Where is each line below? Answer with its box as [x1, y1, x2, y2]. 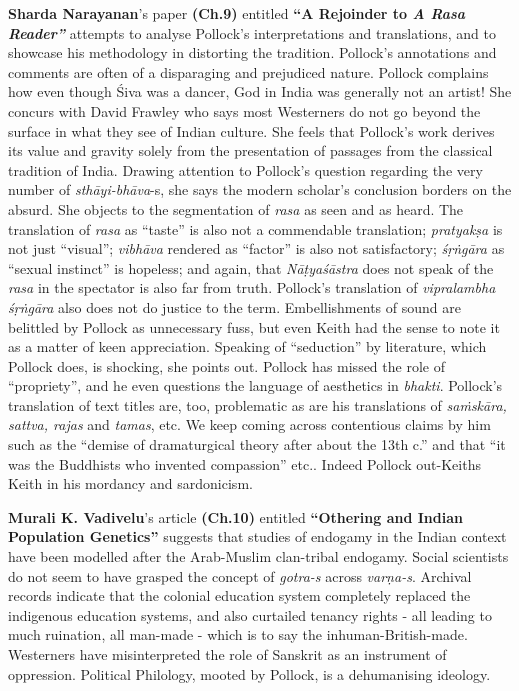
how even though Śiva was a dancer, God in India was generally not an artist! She [8, 81, 512, 102]
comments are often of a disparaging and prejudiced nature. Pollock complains [8, 61, 489, 82]
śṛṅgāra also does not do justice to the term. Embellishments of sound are [8, 296, 461, 317]
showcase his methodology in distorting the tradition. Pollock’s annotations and [8, 42, 497, 63]
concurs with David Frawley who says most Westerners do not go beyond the [8, 100, 481, 121]
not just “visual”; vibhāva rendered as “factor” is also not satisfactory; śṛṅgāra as [8, 238, 505, 259]
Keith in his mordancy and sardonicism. [8, 473, 253, 494]
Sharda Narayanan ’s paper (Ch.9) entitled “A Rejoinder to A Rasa [8, 3, 466, 23]
